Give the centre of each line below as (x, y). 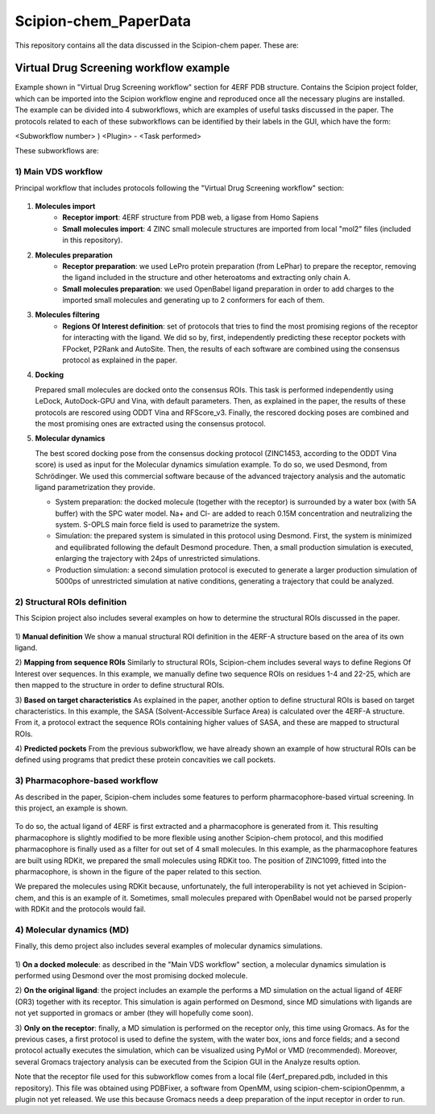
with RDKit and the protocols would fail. (81, 909)
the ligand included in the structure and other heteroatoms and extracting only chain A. (207, 278)
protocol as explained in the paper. (120, 360)
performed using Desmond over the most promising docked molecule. (131, 976)
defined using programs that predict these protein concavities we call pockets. (145, 760)
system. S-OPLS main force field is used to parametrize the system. (168, 525)
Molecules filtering (67, 315)
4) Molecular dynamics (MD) (72, 930)
